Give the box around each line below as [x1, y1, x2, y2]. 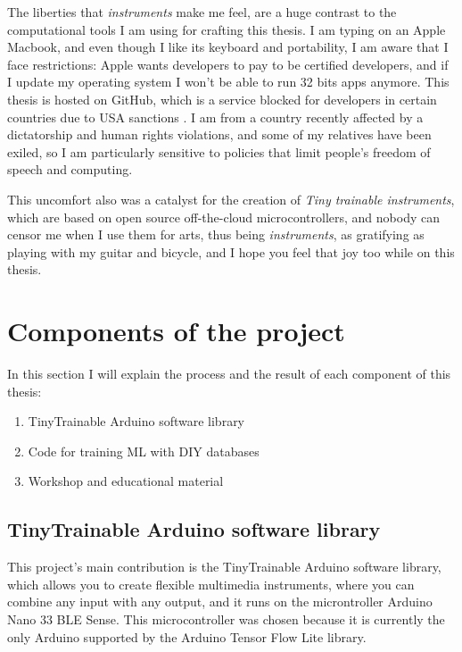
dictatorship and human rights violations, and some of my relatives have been [7, 125, 432, 144]
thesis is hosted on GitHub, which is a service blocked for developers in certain [7, 89, 437, 108]
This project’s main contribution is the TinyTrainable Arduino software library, [7, 557, 441, 576]
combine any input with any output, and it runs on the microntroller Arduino [7, 592, 433, 611]
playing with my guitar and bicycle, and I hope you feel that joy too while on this [7, 242, 455, 261]
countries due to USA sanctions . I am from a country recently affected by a [7, 107, 424, 126]
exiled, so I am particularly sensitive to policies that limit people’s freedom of [7, 142, 431, 161]
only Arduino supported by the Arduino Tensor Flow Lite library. [7, 627, 367, 646]
